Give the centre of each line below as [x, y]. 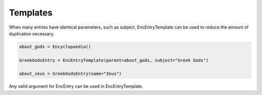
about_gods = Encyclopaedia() [55, 47]
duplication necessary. [32, 33]
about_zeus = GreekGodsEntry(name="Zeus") [70, 74]
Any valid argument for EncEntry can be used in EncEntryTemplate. [76, 86]
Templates [31, 13]
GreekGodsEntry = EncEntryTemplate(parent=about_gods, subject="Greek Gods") [114, 60]
